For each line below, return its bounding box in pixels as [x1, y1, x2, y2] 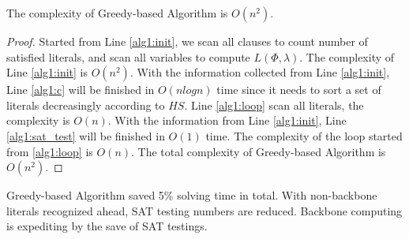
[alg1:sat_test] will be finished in [6, 127, 165, 144]
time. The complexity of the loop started [205, 127, 403, 144]
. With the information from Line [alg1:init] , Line [107, 112, 347, 129]
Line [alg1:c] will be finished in [6, 81, 155, 98]
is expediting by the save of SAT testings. [6, 218, 208, 234]
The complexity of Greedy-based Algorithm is [6, 5, 228, 21]
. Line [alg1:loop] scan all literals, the [184, 96, 364, 113]
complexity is [6, 112, 70, 129]
